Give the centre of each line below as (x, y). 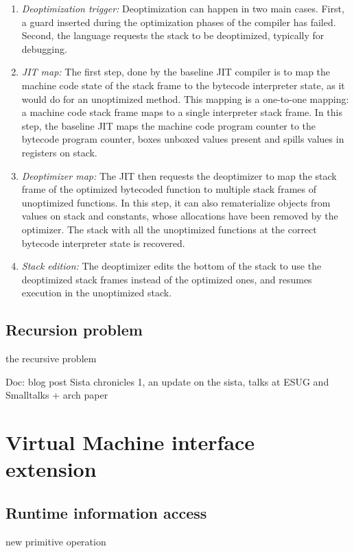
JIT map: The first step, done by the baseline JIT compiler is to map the (176, 72)
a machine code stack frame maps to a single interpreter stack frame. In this (182, 112)
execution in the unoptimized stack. (97, 293)
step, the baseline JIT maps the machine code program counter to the (169, 125)
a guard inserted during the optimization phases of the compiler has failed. (179, 22)
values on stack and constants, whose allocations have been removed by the (180, 216)
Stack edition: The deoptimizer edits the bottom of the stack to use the (172, 266)
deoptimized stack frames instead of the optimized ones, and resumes (167, 279)
